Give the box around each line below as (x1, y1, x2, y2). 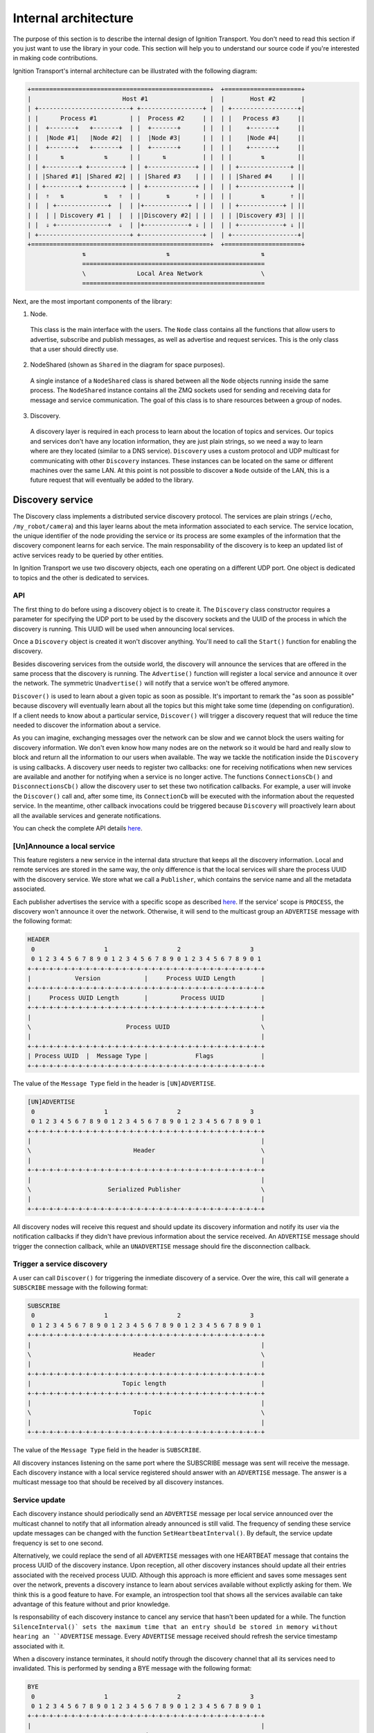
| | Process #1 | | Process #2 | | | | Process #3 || (27, 114, 305, 122)
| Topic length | (27, 1379, 265, 1388)
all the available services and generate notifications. (12, 811, 162, 819)
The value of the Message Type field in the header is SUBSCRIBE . (12, 1446, 202, 1454)
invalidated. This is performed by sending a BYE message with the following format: (12, 1664, 252, 1673)
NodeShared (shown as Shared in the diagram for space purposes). (30, 360, 225, 369)
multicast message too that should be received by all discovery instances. (12, 1478, 224, 1486)
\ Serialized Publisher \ (27, 1185, 265, 1193)
